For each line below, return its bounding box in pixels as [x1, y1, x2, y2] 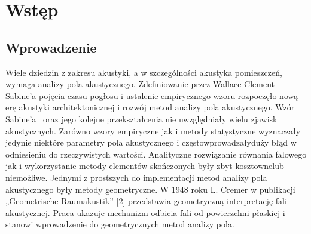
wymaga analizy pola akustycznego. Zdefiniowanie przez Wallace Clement [5, 78, 275, 90]
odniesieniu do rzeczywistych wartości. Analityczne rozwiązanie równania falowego [5, 147, 307, 160]
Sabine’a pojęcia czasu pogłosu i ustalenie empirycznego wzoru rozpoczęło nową [5, 89, 298, 101]
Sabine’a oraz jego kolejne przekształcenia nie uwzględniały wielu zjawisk [5, 112, 278, 125]
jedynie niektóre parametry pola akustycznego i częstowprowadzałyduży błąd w [5, 136, 297, 149]
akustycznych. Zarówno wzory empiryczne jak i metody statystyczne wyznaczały [5, 124, 301, 137]
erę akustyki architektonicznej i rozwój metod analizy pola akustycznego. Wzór [5, 101, 295, 113]
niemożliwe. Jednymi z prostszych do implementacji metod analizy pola [5, 171, 267, 183]
